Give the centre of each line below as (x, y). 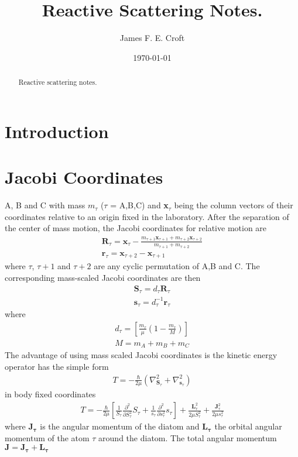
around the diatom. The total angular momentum (188, 437)
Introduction (57, 131)
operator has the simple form (57, 367)
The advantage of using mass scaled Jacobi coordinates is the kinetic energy (141, 355)
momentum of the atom (47, 437)
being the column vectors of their (234, 205)
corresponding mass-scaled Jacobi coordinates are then (103, 277)
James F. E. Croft (152, 38)
